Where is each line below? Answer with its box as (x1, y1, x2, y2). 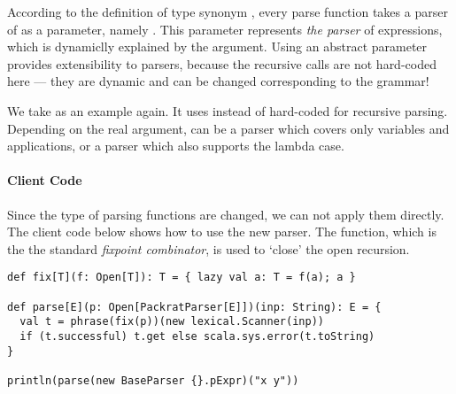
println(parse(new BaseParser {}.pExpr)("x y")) (7, 374, 299, 387)
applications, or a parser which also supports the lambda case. (7, 136, 344, 155)
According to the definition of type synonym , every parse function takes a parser (7, 3, 448, 20)
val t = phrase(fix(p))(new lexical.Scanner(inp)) (19, 315, 324, 328)
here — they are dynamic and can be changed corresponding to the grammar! (7, 72, 429, 90)
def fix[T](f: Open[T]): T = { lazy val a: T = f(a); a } (7, 271, 356, 284)
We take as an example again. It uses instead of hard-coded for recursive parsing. (7, 101, 448, 120)
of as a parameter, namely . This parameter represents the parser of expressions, (7, 19, 443, 38)
